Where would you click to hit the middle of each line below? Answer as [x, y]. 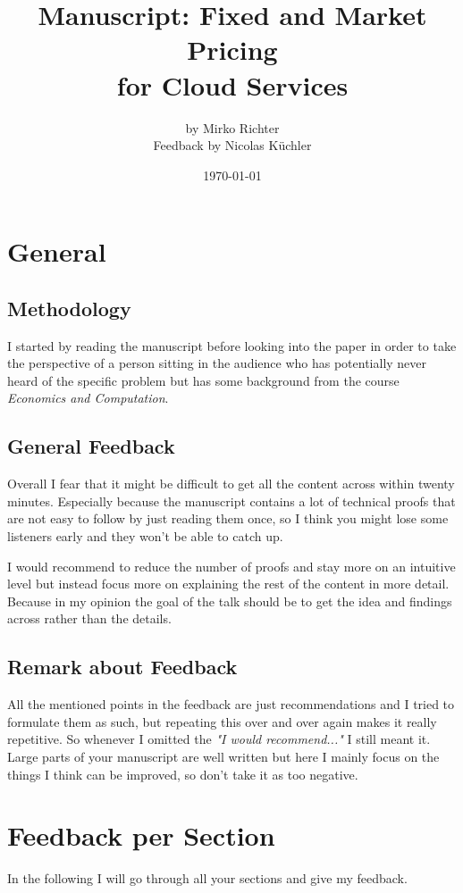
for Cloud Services [232, 84]
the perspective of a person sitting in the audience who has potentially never [217, 363]
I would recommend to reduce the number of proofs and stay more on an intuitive [231, 566]
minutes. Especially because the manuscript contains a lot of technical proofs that [231, 501]
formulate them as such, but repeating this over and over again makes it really [222, 721]
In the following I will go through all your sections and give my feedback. [207, 878]
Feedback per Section [141, 835]
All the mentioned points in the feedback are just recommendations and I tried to [231, 704]
